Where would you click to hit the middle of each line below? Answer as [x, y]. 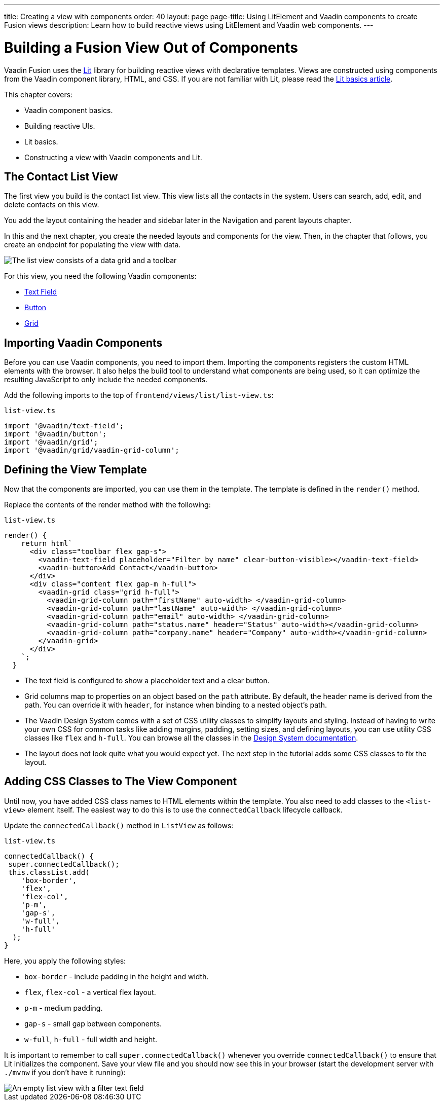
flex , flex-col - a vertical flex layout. [90, 992]
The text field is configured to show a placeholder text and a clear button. [147, 681]
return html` [47, 544]
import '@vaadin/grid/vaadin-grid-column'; [92, 450]
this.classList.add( [49, 872]
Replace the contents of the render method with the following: [107, 505]
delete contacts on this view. [52, 205]
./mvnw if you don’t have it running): [65, 1072]
